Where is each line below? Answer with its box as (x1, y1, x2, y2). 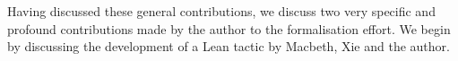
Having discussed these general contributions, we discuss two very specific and (7, 2, 436, 20)
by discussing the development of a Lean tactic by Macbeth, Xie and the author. (7, 37, 450, 56)
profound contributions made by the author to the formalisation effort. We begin (7, 19, 451, 38)
